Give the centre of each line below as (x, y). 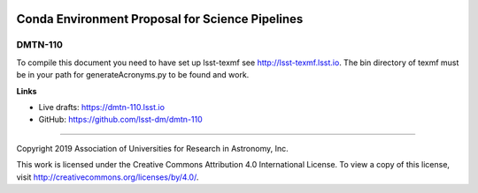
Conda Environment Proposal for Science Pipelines (160, 19)
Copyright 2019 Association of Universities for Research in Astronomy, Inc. (152, 148)
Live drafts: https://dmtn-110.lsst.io (102, 107)
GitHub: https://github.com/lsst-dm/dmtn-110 (120, 120)
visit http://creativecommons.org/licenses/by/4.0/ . (108, 177)
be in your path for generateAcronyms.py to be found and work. (133, 75)
